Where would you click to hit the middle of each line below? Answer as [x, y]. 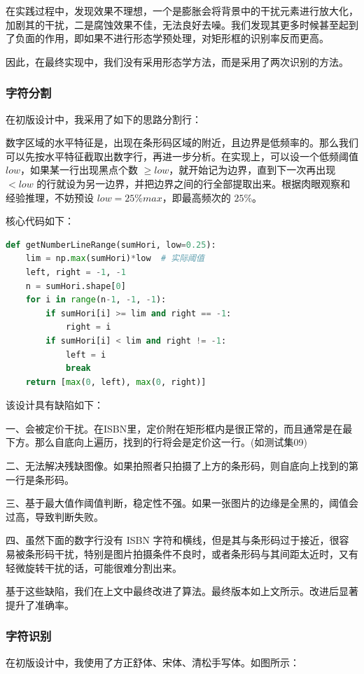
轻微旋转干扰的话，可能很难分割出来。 [94, 567]
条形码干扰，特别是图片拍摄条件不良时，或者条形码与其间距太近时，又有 [191, 554]
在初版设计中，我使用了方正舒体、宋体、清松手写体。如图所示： [153, 662]
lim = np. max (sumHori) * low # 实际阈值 [115, 259]
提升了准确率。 [40, 604]
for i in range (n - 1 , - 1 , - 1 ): [96, 300]
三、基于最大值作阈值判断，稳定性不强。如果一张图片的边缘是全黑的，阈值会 [182, 503]
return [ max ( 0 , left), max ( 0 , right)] [116, 382]
